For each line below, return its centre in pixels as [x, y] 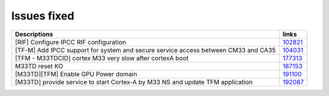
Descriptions [34, 34]
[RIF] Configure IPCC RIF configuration [70, 42]
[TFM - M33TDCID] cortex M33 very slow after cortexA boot [102, 58]
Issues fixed [43, 16]
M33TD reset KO [39, 66]
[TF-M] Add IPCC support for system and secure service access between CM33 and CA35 [145, 50]
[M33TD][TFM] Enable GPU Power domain [76, 74]
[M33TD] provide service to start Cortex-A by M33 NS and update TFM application [134, 82]
